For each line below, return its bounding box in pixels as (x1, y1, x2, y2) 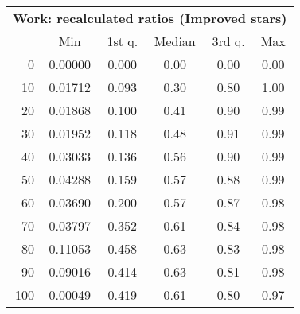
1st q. (107, 32, 138, 50)
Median (154, 32, 196, 50)
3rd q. (212, 32, 245, 50)
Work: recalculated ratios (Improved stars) (13, 9, 287, 27)
